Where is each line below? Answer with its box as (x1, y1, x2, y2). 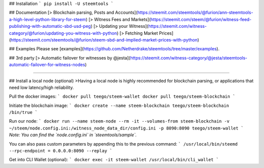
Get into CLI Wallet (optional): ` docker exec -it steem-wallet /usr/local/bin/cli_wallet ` (9, 157, 219, 163)
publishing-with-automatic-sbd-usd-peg (9, 23, 91, 29)
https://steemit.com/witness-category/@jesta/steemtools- (130, 55, 247, 61)
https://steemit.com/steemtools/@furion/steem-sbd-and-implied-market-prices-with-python (10, 37, 198, 42)
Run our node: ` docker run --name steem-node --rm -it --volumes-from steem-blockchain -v (9, 118, 230, 124)
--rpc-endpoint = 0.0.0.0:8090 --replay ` (9, 148, 112, 154)
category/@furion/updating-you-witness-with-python (9, 30, 117, 36)
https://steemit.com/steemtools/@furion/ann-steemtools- (137, 10, 254, 16)
